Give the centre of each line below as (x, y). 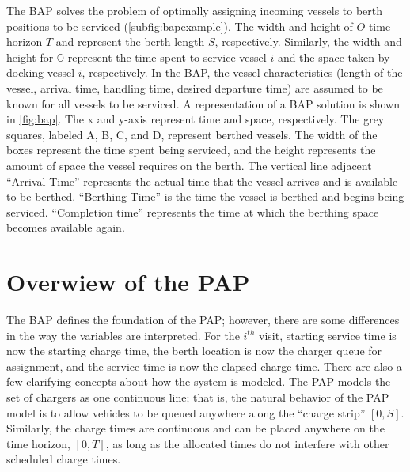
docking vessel (41, 72)
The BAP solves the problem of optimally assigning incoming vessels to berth (195, 10)
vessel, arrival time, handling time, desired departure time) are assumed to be (195, 87)
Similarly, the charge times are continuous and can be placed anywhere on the (196, 428)
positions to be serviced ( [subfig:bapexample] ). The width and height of (180, 26)
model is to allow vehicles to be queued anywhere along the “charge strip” (186, 412)
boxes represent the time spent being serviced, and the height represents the (191, 150)
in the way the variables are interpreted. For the (123, 335)
